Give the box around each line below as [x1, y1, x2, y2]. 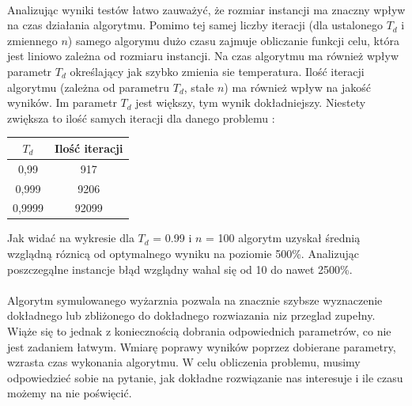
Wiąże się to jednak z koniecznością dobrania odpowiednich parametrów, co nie [7, 323, 391, 340]
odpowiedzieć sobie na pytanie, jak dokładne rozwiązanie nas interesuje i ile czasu [7, 369, 403, 385]
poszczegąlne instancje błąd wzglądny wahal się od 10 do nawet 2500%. [7, 260, 353, 277]
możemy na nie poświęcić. [7, 385, 132, 401]
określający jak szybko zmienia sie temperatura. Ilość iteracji [70, 63, 365, 79]
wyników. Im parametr [7, 94, 117, 111]
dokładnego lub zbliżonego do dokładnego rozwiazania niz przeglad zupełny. [7, 307, 376, 324]
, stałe [183, 78, 214, 95]
